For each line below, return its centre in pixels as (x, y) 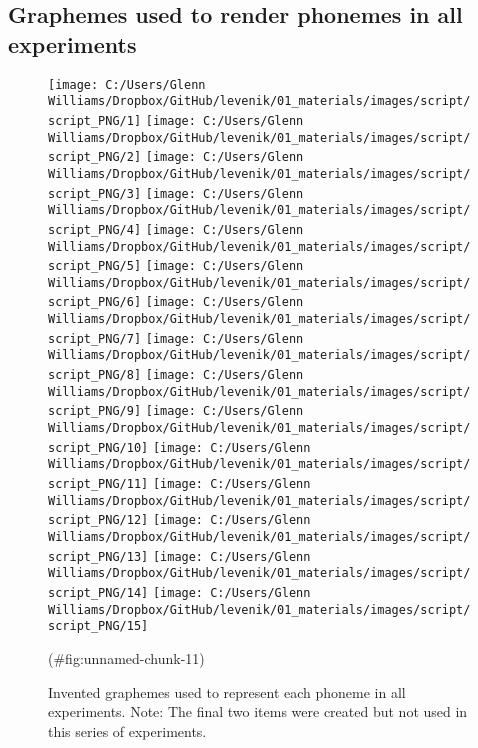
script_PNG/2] (95, 157)
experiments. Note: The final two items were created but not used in (258, 711)
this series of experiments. (127, 730)
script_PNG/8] (95, 375)
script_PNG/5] (95, 266)
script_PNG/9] (95, 411)
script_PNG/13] (98, 556)
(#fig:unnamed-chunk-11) (126, 657)
